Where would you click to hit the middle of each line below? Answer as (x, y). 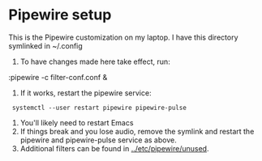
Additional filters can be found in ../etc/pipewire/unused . (114, 148)
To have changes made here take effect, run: (95, 61)
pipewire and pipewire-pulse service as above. (98, 140)
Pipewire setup (60, 15)
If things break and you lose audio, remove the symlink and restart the (137, 131)
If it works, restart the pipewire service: (86, 93)
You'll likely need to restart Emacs (77, 122)
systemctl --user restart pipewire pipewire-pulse (99, 108)
